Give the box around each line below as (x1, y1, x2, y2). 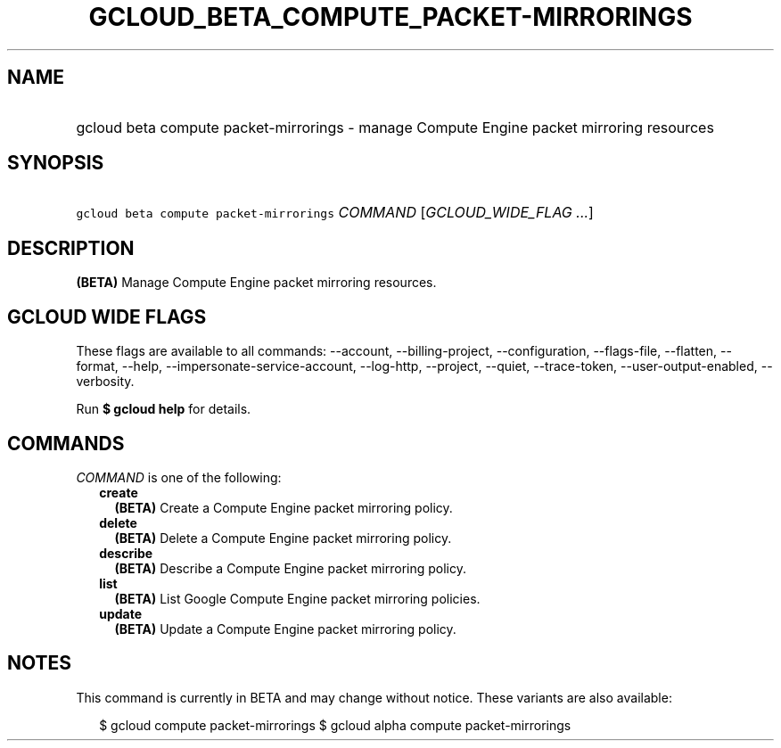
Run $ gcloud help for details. (76, 401, 251, 417)
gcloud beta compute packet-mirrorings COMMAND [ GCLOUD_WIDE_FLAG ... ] (76, 203, 594, 222)
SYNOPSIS (7, 152, 104, 175)
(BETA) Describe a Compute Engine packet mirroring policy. (114, 560, 466, 576)
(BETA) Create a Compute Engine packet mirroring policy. (114, 499, 453, 515)
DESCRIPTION (7, 236, 135, 259)
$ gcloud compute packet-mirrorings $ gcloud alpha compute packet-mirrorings (99, 717, 571, 733)
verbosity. (76, 374, 135, 390)
